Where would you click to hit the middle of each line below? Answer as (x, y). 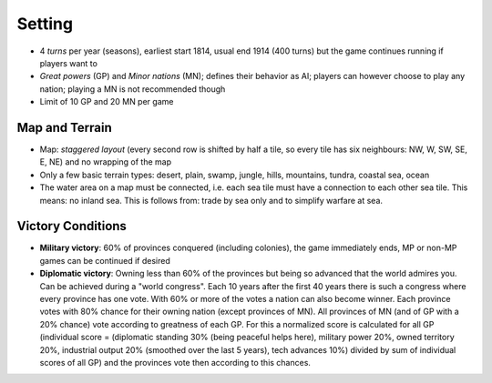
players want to (68, 63)
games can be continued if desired (105, 260)
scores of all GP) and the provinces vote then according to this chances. (175, 363)
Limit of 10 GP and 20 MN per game (107, 102)
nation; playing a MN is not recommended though (133, 89)
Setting (45, 24)
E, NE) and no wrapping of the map (106, 162)
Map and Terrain (65, 127)
